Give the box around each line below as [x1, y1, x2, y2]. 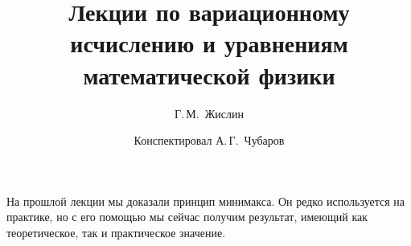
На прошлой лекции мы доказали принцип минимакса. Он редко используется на [6, 192, 405, 209]
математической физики [83, 58, 335, 91]
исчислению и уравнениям [70, 27, 348, 59]
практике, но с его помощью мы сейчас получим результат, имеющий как [6, 208, 368, 225]
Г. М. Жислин [175, 105, 244, 121]
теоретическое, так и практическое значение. [6, 223, 226, 240]
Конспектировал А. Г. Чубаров [134, 132, 285, 149]
